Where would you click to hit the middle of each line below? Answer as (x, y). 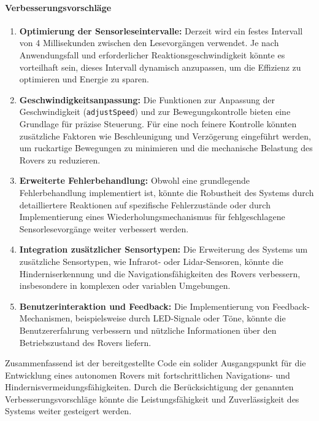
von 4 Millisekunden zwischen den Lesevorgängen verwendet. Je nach (149, 43)
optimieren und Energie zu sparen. (84, 79)
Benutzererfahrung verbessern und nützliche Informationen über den (148, 330)
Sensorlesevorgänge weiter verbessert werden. (104, 228)
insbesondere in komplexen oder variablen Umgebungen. (125, 285)
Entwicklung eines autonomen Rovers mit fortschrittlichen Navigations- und (148, 375)
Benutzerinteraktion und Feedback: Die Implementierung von (144, 306)
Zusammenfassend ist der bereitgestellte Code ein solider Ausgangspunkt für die (156, 363)
